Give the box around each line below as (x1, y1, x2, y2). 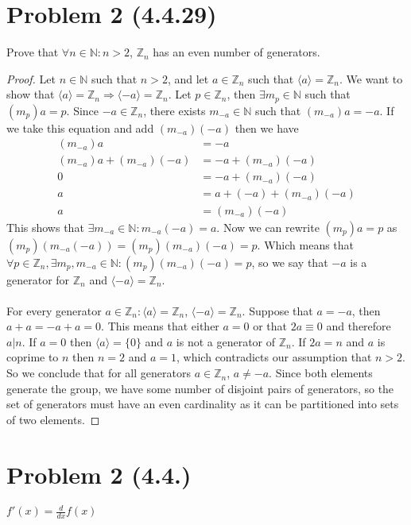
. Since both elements (269, 365, 373, 381)
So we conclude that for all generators (6, 365, 191, 381)
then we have (235, 119, 299, 136)
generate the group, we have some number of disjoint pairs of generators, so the (6, 380, 394, 396)
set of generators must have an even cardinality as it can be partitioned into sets (6, 396, 399, 412)
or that (253, 318, 288, 334)
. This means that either (101, 318, 219, 334)
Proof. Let (6, 70, 56, 87)
